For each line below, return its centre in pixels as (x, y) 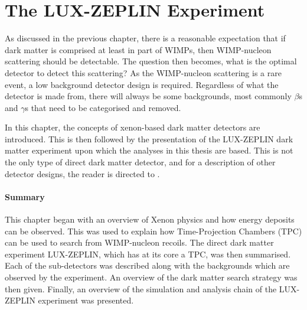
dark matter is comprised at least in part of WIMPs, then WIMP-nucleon (138, 49)
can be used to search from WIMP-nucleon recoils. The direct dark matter (139, 242)
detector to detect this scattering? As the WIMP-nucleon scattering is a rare (143, 72)
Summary (25, 196)
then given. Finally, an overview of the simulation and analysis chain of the (141, 288)
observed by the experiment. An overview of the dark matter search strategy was (151, 277)
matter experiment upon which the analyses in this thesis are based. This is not (149, 150)
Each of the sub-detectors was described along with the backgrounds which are (147, 265)
